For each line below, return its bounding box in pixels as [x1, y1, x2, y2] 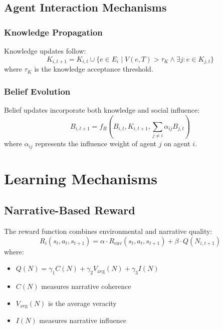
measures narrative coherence [41, 281, 131, 291]
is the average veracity [48, 297, 117, 308]
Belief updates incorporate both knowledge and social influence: [4, 104, 200, 115]
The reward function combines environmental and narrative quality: [4, 226, 212, 236]
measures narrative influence [39, 315, 127, 325]
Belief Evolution [4, 85, 71, 97]
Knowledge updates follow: [4, 46, 86, 56]
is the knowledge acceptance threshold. [34, 64, 153, 74]
